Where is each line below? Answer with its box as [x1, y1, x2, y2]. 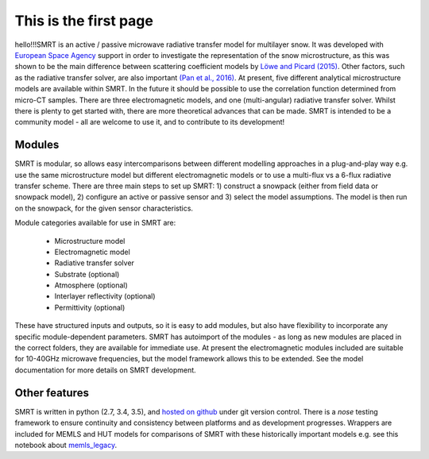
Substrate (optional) [54, 269, 120, 279]
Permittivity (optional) [54, 303, 126, 312]
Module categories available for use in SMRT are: [14, 218, 176, 228]
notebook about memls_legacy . [14, 440, 118, 449]
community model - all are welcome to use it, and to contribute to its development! [14, 118, 285, 127]
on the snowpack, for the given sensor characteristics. [14, 203, 194, 213]
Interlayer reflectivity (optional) [54, 291, 156, 301]
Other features [14, 386, 89, 399]
